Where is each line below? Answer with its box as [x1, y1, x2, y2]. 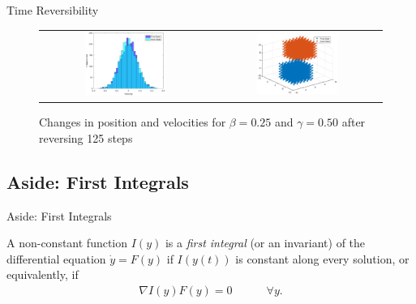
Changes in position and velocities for [39, 113, 226, 131]
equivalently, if [6, 266, 79, 283]
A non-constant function [6, 234, 128, 251]
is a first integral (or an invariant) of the [165, 234, 366, 251]
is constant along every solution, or [235, 250, 410, 267]
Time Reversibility [6, 2, 99, 18]
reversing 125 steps [39, 129, 133, 146]
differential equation [6, 250, 106, 267]
